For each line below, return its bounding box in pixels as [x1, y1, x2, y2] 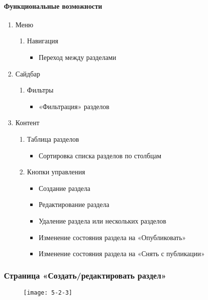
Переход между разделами [38, 52, 116, 62]
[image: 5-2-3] [23, 289, 73, 296]
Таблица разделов [27, 133, 79, 144]
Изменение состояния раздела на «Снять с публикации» [38, 248, 205, 259]
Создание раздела [38, 183, 91, 193]
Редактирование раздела [38, 199, 110, 209]
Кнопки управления [27, 167, 85, 177]
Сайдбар [15, 68, 40, 78]
